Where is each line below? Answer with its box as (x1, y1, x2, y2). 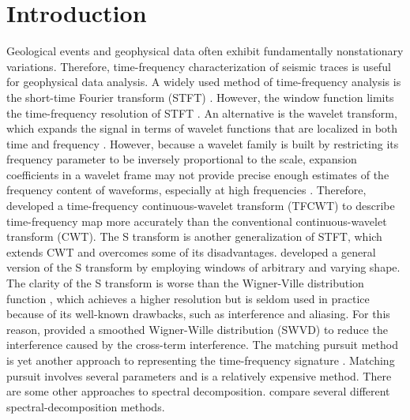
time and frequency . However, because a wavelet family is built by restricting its (6, 135, 399, 152)
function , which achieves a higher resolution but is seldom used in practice (6, 290, 370, 306)
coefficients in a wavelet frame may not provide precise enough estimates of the (6, 166, 389, 182)
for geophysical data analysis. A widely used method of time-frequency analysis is (6, 73, 401, 90)
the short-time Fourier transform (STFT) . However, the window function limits (6, 88, 394, 105)
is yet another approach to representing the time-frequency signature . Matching (6, 352, 395, 368)
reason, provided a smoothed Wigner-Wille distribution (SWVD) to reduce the (6, 321, 388, 337)
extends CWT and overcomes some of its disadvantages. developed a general (6, 243, 376, 260)
